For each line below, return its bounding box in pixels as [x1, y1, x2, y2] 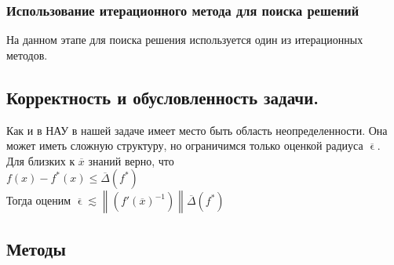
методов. [6, 46, 48, 63]
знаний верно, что [88, 152, 174, 169]
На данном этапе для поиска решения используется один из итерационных [6, 31, 363, 48]
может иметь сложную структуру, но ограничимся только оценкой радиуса [6, 137, 363, 154]
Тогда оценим [6, 192, 71, 209]
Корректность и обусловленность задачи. [6, 85, 319, 109]
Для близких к [6, 152, 75, 169]
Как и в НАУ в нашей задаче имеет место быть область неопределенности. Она [6, 122, 388, 138]
